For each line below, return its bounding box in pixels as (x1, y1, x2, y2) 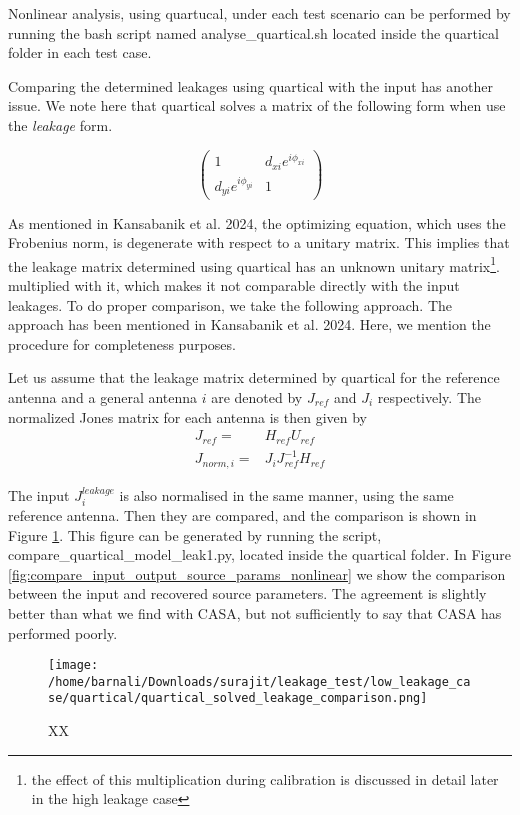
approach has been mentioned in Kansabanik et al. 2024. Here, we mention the (8, 314, 491, 335)
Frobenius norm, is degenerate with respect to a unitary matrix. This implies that (8, 232, 510, 253)
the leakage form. (8, 114, 113, 135)
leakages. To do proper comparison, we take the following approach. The (8, 294, 453, 315)
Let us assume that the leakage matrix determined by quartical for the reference (8, 367, 500, 388)
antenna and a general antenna (8, 386, 198, 407)
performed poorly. (8, 622, 118, 643)
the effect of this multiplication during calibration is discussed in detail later (31, 768, 499, 789)
